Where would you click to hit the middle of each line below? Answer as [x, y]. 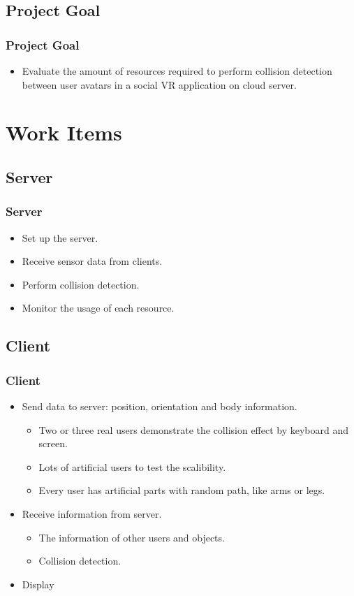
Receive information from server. [92, 513]
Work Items [64, 132]
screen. [53, 443]
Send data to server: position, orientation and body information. [160, 406]
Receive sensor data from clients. [92, 261]
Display [38, 584]
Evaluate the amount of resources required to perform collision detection [177, 71]
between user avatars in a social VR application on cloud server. [159, 84]
